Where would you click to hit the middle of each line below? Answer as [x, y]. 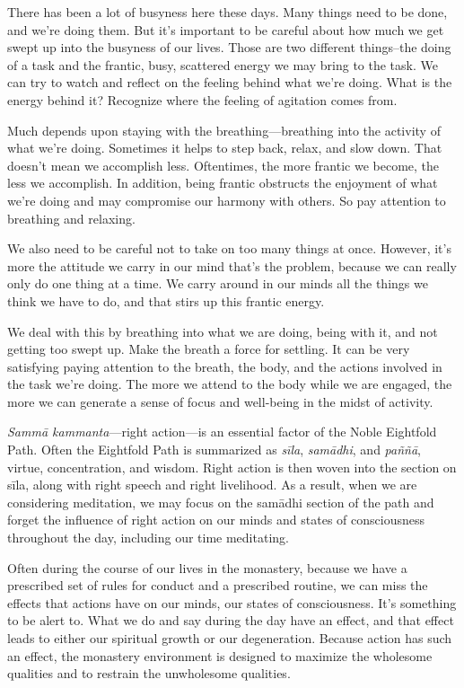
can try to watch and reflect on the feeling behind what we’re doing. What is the [230, 82]
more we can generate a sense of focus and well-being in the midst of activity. [220, 401]
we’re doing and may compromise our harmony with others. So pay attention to [227, 200]
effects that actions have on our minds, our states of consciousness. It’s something [232, 602]
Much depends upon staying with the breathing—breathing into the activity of [224, 130]
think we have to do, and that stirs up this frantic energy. [166, 300]
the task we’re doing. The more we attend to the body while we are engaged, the [230, 384]
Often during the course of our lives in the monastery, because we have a [207, 567]
